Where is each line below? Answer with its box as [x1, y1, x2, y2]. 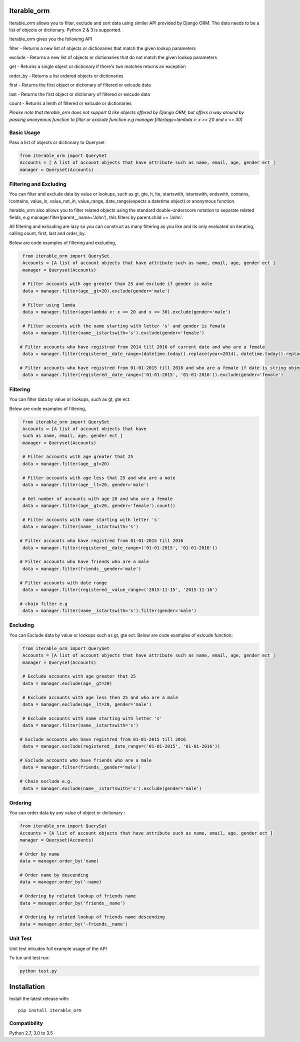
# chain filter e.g [19, 600, 67, 606]
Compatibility [9, 1019, 43, 1026]
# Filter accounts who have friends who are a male [19, 559, 149, 564]
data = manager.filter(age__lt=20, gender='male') [22, 482, 149, 487]
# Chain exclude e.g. [19, 778, 73, 784]
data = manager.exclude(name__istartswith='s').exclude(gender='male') [22, 785, 202, 791]
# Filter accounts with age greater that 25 [22, 454, 133, 459]
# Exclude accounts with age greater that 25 [22, 673, 136, 679]
